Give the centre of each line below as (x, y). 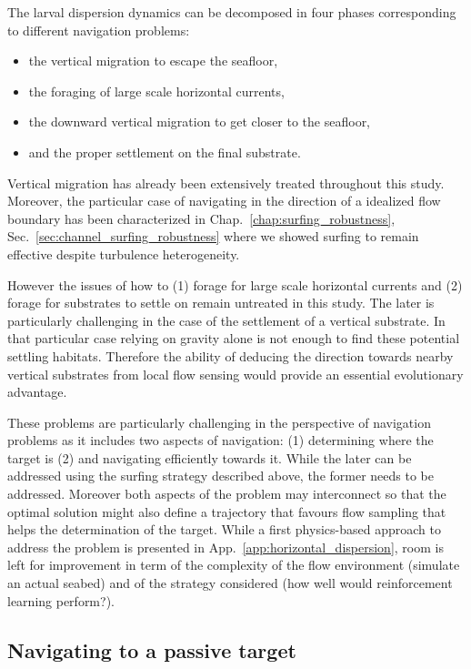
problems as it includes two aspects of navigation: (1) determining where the (220, 440)
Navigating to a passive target (152, 649)
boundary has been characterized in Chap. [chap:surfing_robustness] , (201, 218)
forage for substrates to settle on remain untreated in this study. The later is (221, 303)
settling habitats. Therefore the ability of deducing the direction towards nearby (230, 355)
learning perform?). (61, 600)
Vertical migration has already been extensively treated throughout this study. (226, 182)
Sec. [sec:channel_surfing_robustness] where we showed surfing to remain (213, 236)
